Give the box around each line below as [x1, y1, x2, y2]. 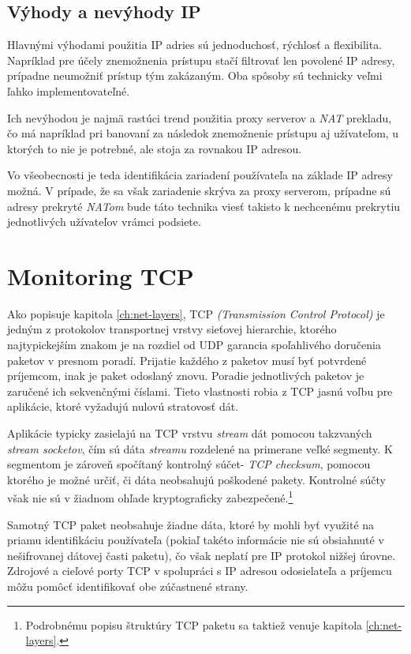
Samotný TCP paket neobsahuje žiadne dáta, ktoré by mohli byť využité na [7, 516, 375, 532]
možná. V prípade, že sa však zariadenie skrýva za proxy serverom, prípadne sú [7, 182, 391, 198]
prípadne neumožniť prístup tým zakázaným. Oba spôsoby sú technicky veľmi [7, 67, 383, 84]
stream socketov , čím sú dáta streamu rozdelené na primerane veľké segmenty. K [7, 440, 393, 457]
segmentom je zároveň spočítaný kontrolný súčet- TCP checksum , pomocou [7, 456, 371, 472]
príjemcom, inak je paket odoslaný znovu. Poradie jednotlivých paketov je [7, 367, 364, 384]
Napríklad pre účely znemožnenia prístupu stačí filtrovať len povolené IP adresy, [7, 51, 395, 68]
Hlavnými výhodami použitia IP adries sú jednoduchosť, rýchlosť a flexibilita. [7, 36, 383, 53]
